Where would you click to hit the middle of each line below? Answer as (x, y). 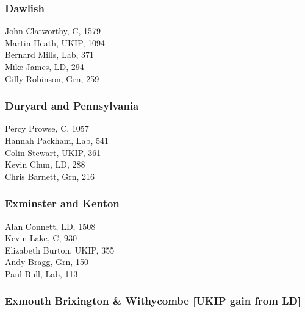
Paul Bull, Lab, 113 (41, 273)
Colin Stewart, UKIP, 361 (53, 152)
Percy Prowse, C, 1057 (47, 128)
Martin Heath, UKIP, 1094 (55, 42)
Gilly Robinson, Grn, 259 (52, 78)
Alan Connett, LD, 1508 (50, 226)
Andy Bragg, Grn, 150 (47, 262)
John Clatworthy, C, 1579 (53, 31)
